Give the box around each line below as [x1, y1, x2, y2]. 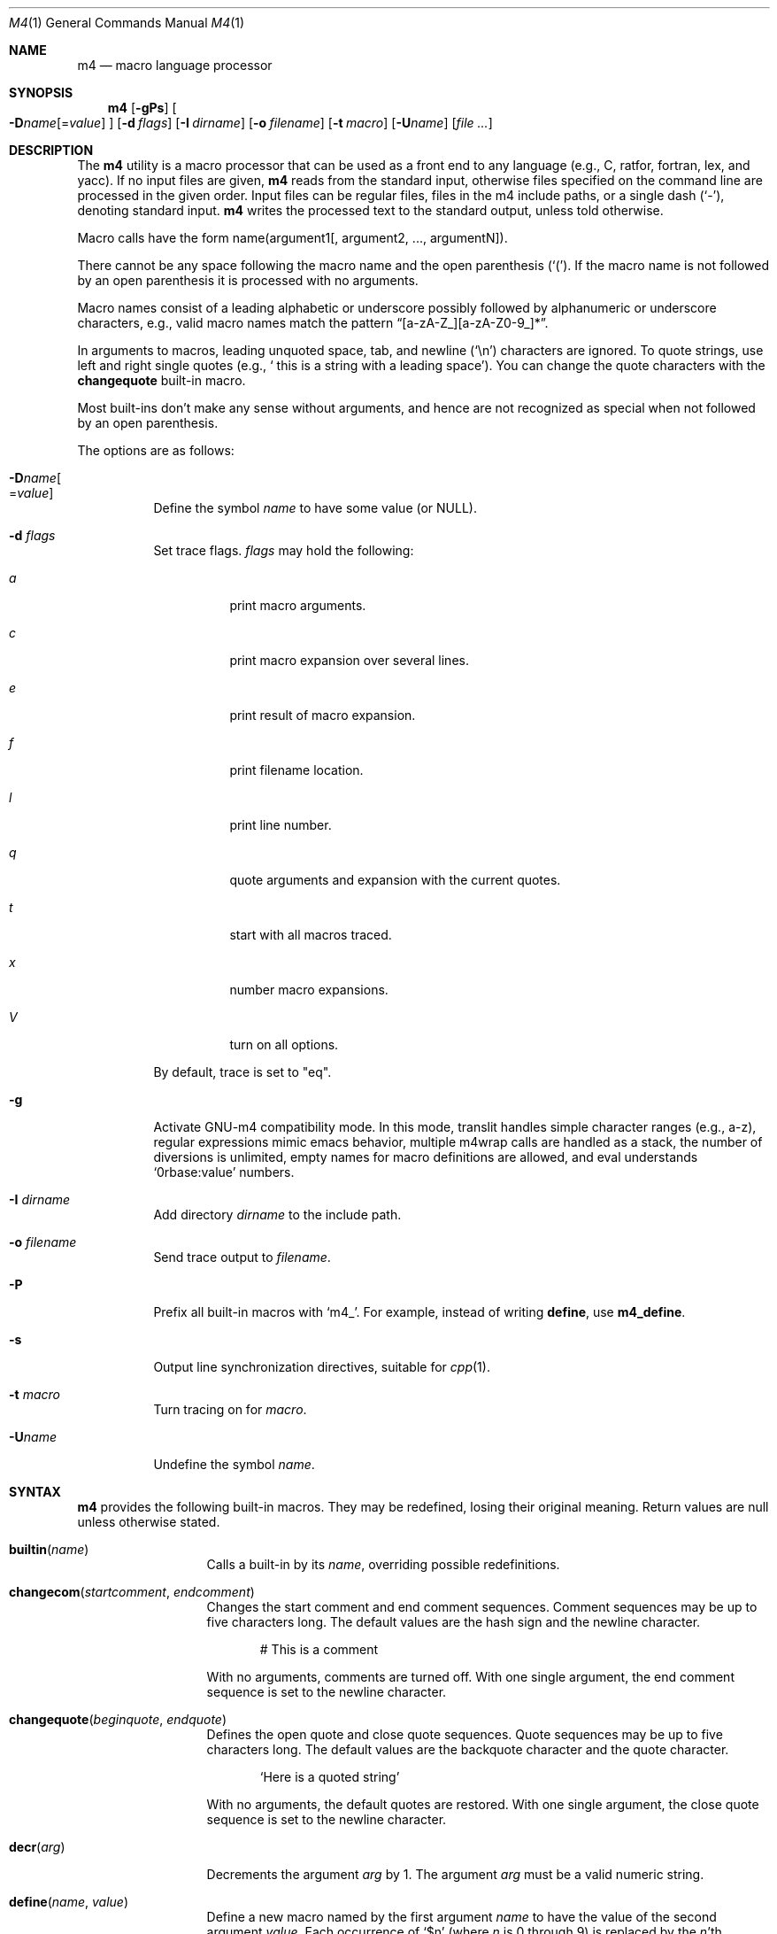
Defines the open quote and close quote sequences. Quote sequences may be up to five [206, 1727, 723, 1742]
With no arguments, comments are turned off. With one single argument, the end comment [206, 1669, 735, 1684]
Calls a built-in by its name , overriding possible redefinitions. [206, 1557, 560, 1572]
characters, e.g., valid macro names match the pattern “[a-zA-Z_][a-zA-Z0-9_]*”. [77, 315, 549, 330]
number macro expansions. [229, 982, 388, 997]
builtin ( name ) [9, 1542, 89, 1557]
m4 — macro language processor [77, 58, 273, 73]
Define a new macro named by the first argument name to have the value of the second [206, 1909, 717, 1924]
